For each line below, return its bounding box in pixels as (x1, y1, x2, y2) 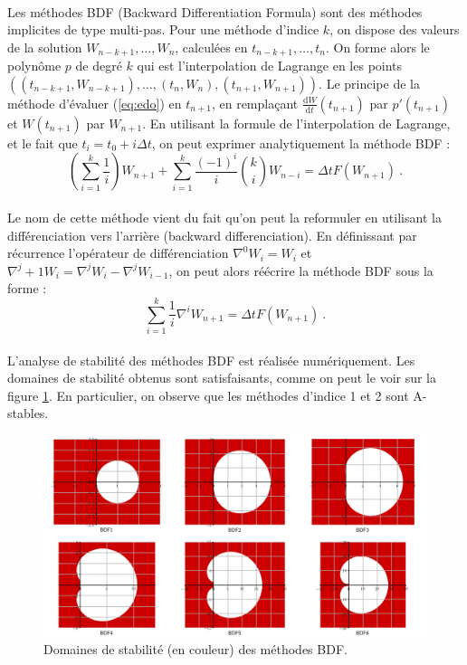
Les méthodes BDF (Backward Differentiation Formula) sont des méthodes (7, 2, 423, 21)
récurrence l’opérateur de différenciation (7, 243, 229, 262)
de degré (75, 56, 122, 75)
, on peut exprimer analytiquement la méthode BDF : (151, 133, 451, 152)
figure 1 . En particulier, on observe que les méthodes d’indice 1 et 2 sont (7, 385, 409, 404)
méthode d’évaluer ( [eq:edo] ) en (7, 93, 182, 112)
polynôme (7, 56, 62, 75)
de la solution (7, 37, 82, 56)
